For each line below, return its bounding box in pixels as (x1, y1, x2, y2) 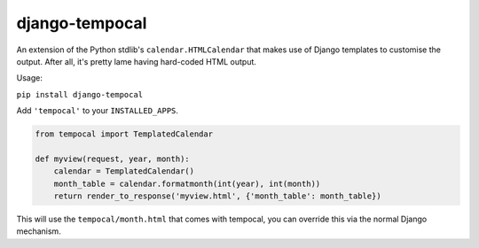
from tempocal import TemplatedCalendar (35, 129, 213, 139)
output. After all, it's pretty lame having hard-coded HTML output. (16, 56, 257, 66)
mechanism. (16, 226, 61, 236)
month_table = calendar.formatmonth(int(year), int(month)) (53, 178, 321, 189)
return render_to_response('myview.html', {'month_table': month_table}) (53, 191, 381, 201)
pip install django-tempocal (16, 89, 144, 99)
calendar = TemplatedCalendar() (53, 167, 195, 176)
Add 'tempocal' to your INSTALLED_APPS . (16, 105, 179, 116)
